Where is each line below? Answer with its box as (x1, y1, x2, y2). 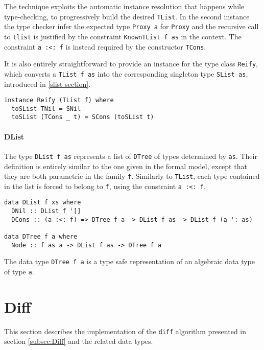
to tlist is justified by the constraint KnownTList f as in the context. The (4, 31, 242, 41)
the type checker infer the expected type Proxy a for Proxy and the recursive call (4, 21, 259, 32)
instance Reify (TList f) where (4, 97, 114, 104)
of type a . (4, 266, 34, 277)
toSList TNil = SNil (11, 105, 81, 112)
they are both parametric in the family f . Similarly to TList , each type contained (4, 171, 260, 181)
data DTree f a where (4, 233, 78, 241)
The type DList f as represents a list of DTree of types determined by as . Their (4, 150, 257, 161)
